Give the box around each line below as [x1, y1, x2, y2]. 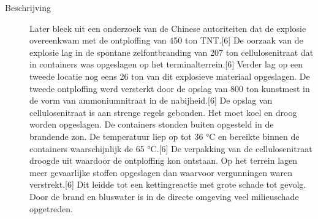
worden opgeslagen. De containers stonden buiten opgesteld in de [29, 118, 274, 131]
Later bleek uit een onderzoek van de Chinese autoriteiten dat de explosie [29, 21, 306, 34]
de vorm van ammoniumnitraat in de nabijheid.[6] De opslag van [29, 94, 273, 107]
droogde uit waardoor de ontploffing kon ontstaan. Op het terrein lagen [29, 154, 298, 167]
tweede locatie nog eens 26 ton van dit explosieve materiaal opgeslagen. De [29, 69, 310, 82]
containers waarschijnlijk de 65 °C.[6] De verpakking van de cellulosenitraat [29, 142, 312, 155]
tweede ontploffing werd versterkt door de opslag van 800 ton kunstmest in [29, 82, 310, 94]
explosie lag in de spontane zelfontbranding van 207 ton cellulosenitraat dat [29, 45, 314, 58]
